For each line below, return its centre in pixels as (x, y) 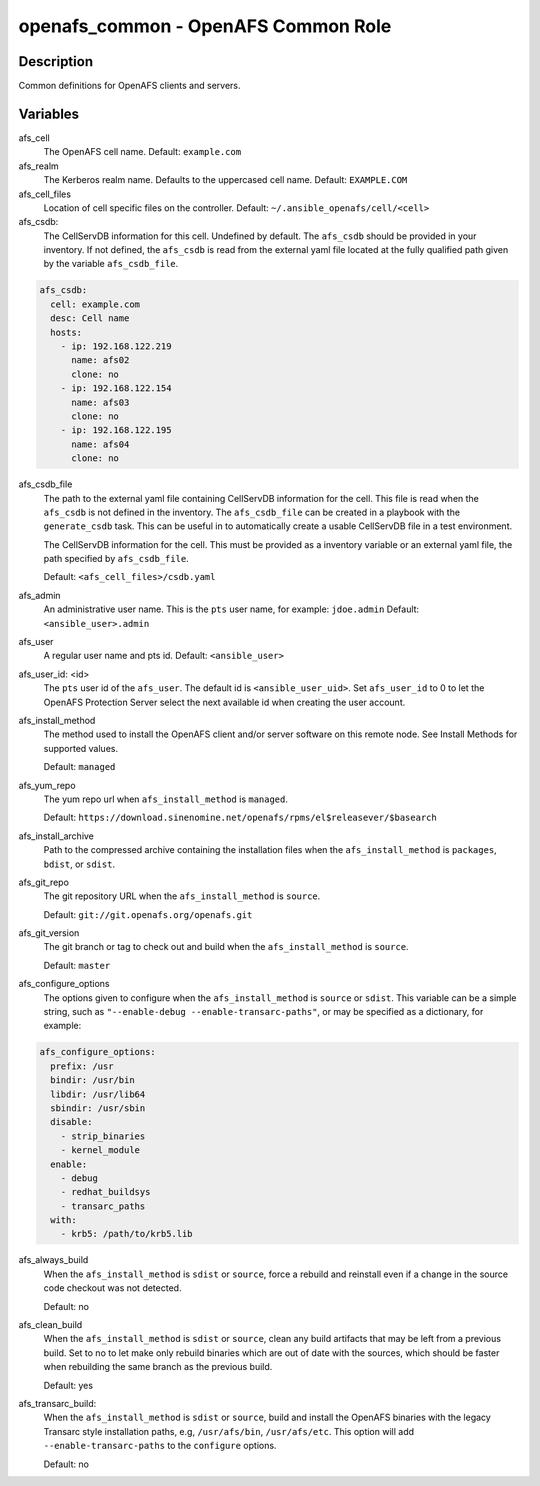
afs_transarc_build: (57, 1403)
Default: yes (68, 1385)
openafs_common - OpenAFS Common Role (205, 26)
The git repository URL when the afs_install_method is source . (182, 896)
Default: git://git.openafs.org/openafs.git (148, 914)
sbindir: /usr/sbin (98, 1108)
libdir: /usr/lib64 (98, 1094)
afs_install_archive (56, 836)
